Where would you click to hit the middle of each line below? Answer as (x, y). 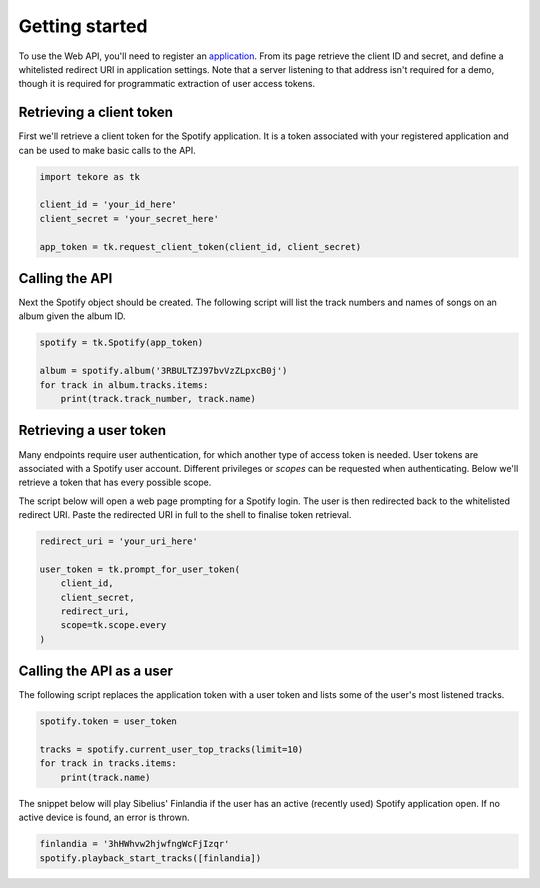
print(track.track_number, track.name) (158, 398)
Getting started (83, 26)
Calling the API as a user (96, 671)
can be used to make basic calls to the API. (107, 150)
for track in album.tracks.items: (124, 384)
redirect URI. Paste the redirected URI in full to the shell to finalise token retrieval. (185, 515)
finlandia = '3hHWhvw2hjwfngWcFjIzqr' (134, 844)
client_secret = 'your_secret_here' (129, 218)
